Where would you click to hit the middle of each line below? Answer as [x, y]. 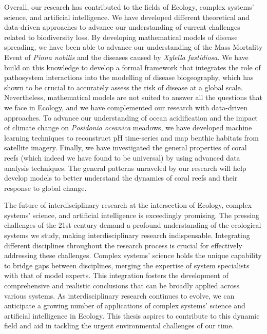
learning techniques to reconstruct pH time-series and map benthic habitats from [132, 137]
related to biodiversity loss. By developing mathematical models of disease [121, 37]
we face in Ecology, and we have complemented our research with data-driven [126, 107]
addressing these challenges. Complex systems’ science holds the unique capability [133, 255]
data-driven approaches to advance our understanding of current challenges [122, 27]
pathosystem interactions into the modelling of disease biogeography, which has [129, 77]
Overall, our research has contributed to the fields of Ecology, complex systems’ [129, 7]
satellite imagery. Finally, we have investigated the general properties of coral [126, 148]
